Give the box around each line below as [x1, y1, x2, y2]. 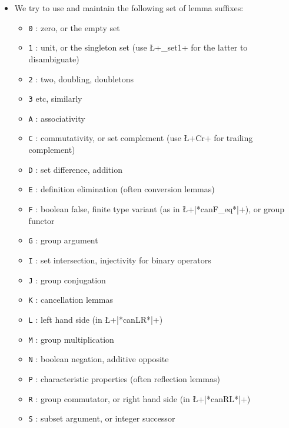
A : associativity [28, 112, 85, 124]
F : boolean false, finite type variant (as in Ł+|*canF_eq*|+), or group [28, 203, 285, 215]
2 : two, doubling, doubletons [28, 72, 134, 85]
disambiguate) [28, 52, 79, 65]
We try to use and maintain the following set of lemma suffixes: [14, 2, 244, 14]
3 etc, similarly [28, 92, 82, 105]
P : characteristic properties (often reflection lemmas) [28, 372, 220, 384]
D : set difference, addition [28, 163, 122, 175]
